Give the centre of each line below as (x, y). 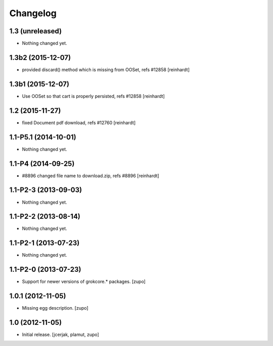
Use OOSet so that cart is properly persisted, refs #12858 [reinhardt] (94, 96)
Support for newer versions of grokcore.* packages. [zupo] (84, 282)
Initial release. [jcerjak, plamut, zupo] (61, 335)
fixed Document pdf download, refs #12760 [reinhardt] (79, 122)
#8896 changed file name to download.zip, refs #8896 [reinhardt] (90, 176)
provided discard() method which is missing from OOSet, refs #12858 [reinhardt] (106, 69)
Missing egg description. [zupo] (55, 308)
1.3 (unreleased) (36, 31)
